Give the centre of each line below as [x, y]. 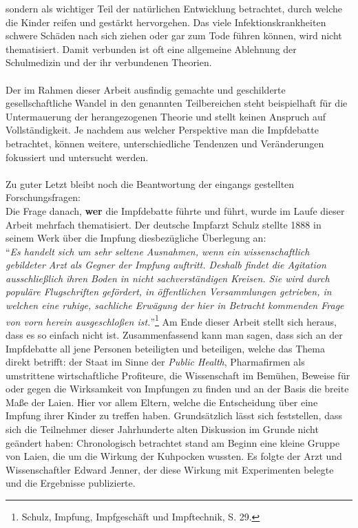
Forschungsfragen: [43, 197]
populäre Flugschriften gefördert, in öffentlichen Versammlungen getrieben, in [169, 292]
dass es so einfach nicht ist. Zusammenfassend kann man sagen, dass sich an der [174, 334]
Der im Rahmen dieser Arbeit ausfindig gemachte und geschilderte [146, 89]
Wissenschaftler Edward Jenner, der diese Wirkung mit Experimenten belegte [170, 469]
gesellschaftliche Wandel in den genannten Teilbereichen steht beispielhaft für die [177, 103]
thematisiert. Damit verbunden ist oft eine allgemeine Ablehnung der [151, 49]
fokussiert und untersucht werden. [77, 157]
